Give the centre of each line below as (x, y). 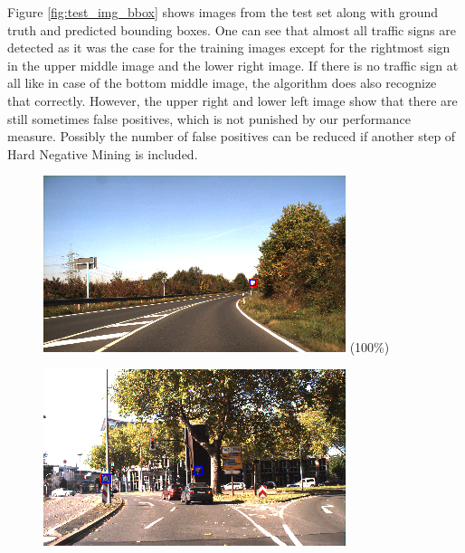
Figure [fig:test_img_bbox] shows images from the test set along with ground (223, 12)
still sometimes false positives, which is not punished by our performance (209, 118)
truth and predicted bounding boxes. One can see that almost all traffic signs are (232, 29)
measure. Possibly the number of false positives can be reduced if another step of (232, 136)
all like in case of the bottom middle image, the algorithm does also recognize (222, 83)
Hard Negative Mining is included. (103, 153)
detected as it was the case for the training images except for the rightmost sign (229, 48)
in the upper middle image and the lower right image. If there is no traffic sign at (233, 65)
